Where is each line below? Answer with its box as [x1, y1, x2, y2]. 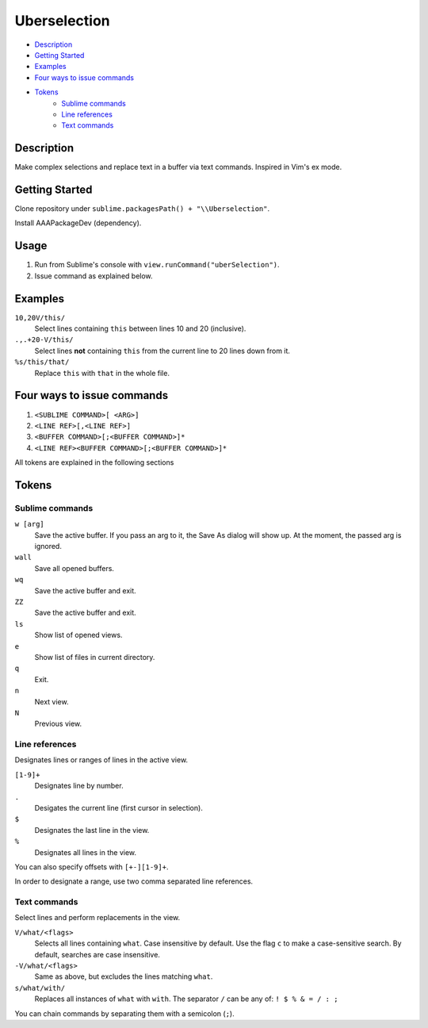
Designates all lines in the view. [34, 847, 137, 857]
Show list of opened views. [34, 631, 123, 640]
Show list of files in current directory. [34, 652, 155, 662]
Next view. [34, 696, 69, 706]
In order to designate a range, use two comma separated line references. [14, 876, 254, 886]
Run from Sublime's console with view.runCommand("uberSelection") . [34, 260, 281, 270]
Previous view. [34, 719, 82, 729]
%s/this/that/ [14, 358, 70, 366]
